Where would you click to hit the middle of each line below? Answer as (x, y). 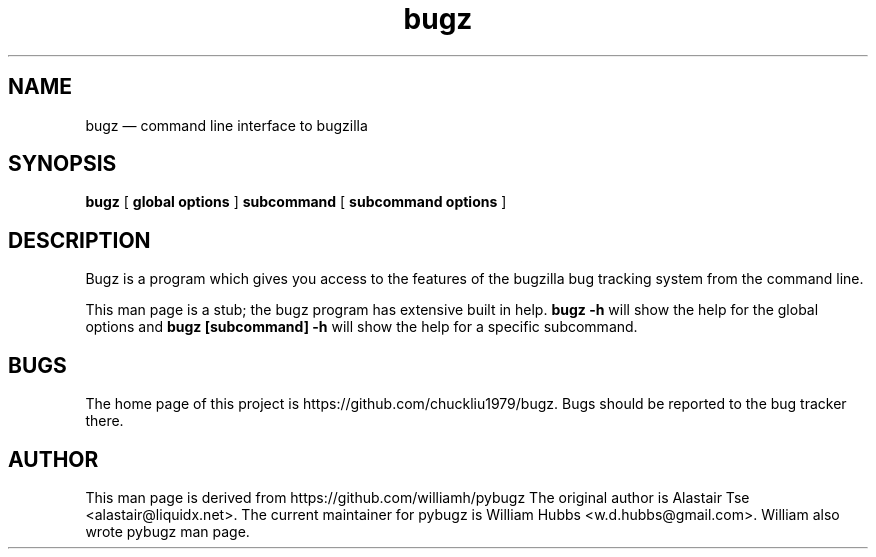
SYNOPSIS (62, 164)
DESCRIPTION (79, 240)
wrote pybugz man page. (167, 531)
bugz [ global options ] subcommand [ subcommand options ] (296, 202)
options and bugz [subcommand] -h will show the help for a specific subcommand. (361, 327)
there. (104, 421)
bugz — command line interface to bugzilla (226, 125)
